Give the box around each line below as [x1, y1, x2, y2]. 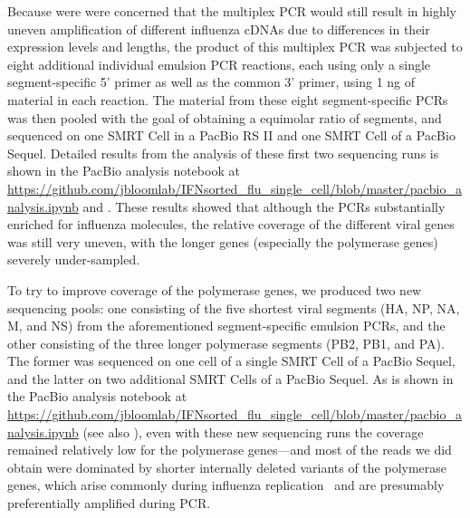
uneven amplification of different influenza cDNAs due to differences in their [7, 19, 430, 38]
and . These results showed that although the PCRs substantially [82, 197, 446, 216]
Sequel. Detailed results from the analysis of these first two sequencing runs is [7, 143, 439, 162]
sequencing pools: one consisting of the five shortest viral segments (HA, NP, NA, [7, 298, 460, 317]
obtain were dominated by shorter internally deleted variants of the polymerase [7, 457, 447, 476]
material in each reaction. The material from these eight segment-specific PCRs [7, 90, 448, 109]
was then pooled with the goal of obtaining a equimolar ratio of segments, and [7, 108, 442, 127]
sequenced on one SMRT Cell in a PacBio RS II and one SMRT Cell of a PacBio [7, 126, 456, 145]
